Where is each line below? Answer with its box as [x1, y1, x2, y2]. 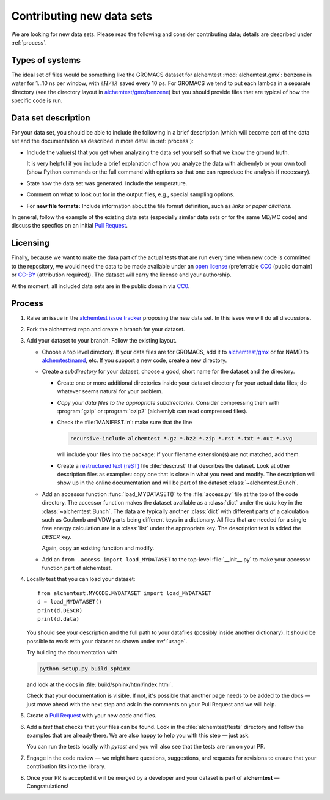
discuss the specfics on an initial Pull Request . [11, 222, 128, 229]
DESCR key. [42, 533, 72, 541]
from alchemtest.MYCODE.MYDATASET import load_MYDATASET [37, 590, 212, 596]
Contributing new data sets [11, 9, 153, 23]
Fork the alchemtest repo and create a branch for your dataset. [26, 325, 186, 333]
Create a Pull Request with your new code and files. [26, 712, 157, 719]
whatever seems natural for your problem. [57, 388, 163, 395]
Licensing [11, 238, 50, 248]
